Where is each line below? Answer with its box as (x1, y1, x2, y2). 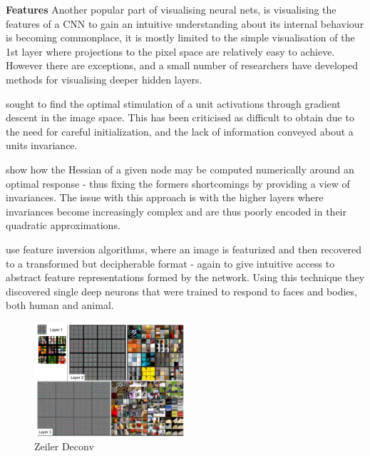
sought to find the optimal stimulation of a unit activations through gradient (6, 96, 341, 111)
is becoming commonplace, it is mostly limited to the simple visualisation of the (6, 30, 355, 45)
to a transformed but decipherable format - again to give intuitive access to (6, 255, 335, 270)
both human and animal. (6, 298, 114, 313)
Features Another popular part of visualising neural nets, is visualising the (6, 2, 336, 16)
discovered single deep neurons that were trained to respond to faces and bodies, (6, 283, 357, 298)
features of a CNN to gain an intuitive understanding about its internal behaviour (6, 16, 364, 31)
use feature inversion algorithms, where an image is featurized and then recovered (6, 241, 362, 256)
